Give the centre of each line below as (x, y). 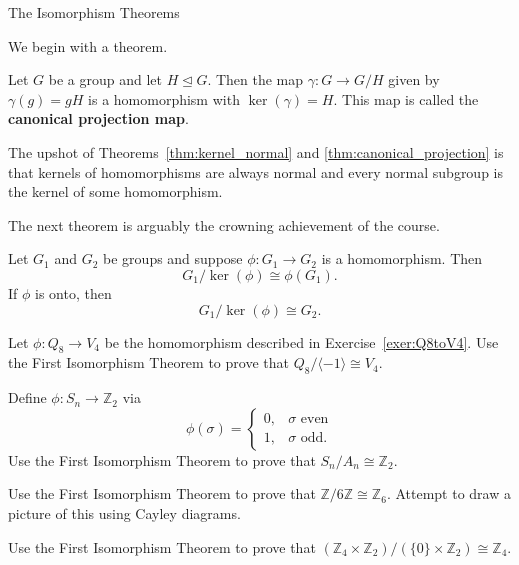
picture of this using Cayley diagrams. (124, 512)
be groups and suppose (173, 258)
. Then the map (255, 79)
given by (414, 79)
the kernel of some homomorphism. (115, 191)
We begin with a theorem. (88, 45)
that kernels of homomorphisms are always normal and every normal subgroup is (256, 171)
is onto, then (73, 292)
